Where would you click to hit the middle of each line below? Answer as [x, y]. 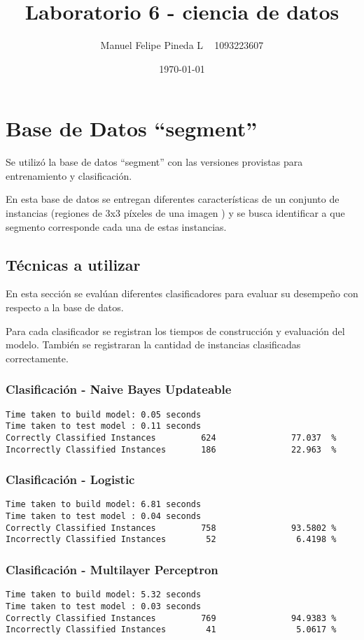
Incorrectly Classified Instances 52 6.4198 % [171, 540]
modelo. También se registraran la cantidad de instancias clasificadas [153, 344]
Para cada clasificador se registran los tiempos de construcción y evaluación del [175, 330]
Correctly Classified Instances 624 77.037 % [171, 438]
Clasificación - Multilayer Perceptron [112, 569]
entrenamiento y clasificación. [69, 175]
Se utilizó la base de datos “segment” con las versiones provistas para [154, 162]
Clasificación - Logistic [70, 479]
